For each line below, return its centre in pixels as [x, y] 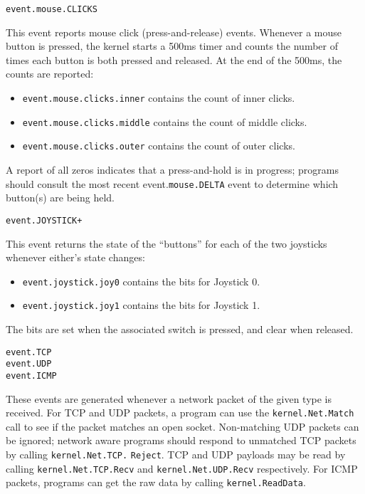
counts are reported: [50, 74]
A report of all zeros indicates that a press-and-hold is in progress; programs [172, 169]
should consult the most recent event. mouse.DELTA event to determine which [172, 183]
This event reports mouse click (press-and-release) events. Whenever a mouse [174, 32]
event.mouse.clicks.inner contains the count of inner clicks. [159, 98]
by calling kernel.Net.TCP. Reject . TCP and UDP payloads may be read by [176, 454]
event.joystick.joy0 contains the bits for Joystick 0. [141, 281]
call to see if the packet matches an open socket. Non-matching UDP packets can [182, 426]
